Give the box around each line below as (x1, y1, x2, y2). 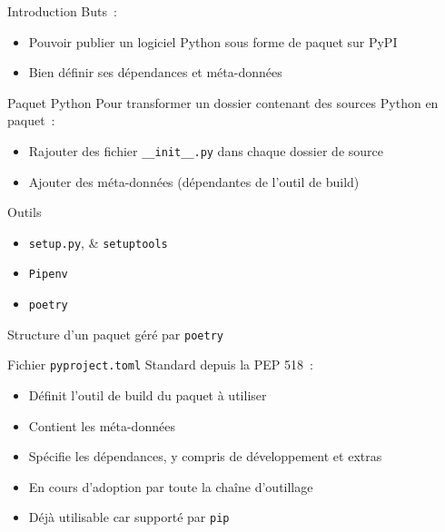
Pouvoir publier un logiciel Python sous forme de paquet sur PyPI (28, 32, 398, 51)
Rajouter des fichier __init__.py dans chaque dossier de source (28, 141, 383, 160)
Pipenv (28, 268, 68, 281)
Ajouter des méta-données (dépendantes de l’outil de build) (28, 172, 360, 191)
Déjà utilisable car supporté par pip (28, 507, 230, 527)
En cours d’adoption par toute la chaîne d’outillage (28, 477, 313, 496)
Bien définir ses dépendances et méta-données (28, 63, 282, 82)
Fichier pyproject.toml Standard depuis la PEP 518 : (7, 355, 313, 374)
